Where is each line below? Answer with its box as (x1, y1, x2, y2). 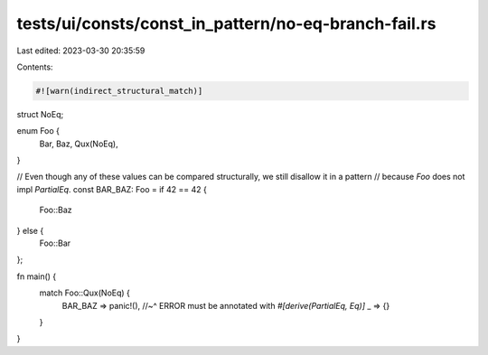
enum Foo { (16, 126, 61, 136)
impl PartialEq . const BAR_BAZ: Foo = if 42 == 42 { (16, 183, 207, 194)
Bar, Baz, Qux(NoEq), (39, 138, 118, 149)
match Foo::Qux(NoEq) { (39, 287, 131, 298)
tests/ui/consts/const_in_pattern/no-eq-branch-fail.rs (16, 14, 436, 33)
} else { (16, 225, 44, 236)
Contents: (16, 61, 53, 72)
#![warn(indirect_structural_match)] (35, 86, 203, 96)
